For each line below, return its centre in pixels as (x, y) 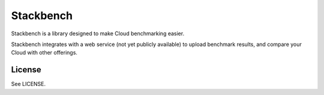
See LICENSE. (28, 84)
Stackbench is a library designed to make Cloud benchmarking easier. (98, 33)
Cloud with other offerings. (44, 53)
